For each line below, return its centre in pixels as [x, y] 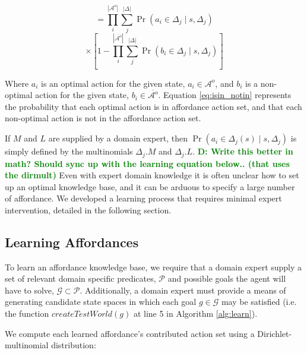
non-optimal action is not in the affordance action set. [103, 118]
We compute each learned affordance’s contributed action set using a [130, 333]
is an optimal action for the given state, [113, 83]
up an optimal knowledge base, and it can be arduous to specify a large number [150, 186]
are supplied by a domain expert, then [118, 138]
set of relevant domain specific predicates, [80, 278]
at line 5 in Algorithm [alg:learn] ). [195, 313]
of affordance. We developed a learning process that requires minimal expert [143, 198]
